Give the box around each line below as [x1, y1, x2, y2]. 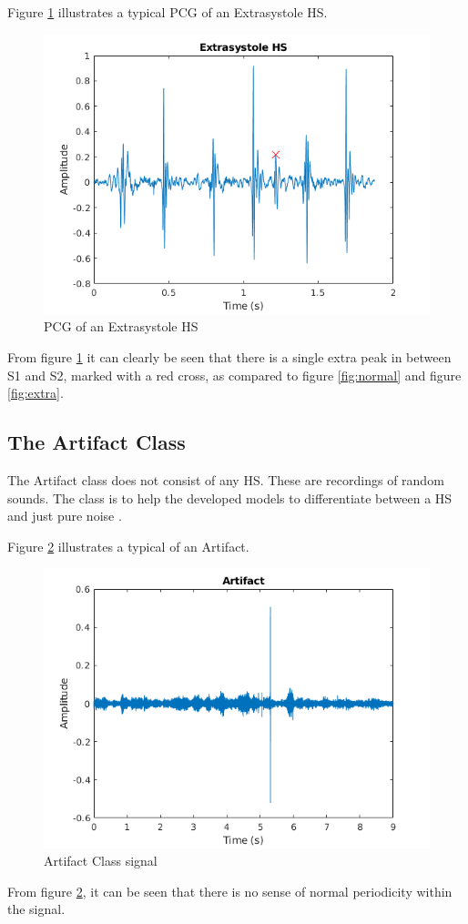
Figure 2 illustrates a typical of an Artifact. [7, 536, 249, 555]
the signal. [7, 899, 66, 919]
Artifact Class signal [44, 851, 158, 870]
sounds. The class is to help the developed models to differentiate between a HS [7, 488, 453, 507]
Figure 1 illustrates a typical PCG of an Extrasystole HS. [7, 3, 328, 21]
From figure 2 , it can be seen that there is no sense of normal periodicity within [7, 881, 453, 900]
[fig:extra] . [7, 383, 64, 402]
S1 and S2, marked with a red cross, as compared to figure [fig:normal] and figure [7, 365, 462, 384]
